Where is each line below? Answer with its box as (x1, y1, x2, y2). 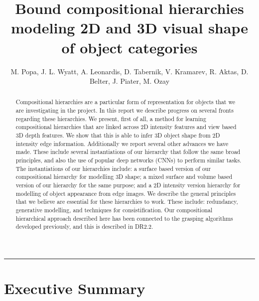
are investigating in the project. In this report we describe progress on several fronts (15, 106, 234, 115)
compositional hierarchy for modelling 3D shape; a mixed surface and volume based (15, 172, 233, 181)
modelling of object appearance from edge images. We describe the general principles (15, 189, 236, 197)
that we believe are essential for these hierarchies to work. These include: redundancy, (15, 197, 238, 206)
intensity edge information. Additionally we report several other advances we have (15, 139, 229, 148)
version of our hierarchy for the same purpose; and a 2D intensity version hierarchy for (15, 181, 241, 189)
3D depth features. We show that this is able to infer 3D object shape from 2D (15, 131, 220, 140)
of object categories (61, 37, 198, 57)
